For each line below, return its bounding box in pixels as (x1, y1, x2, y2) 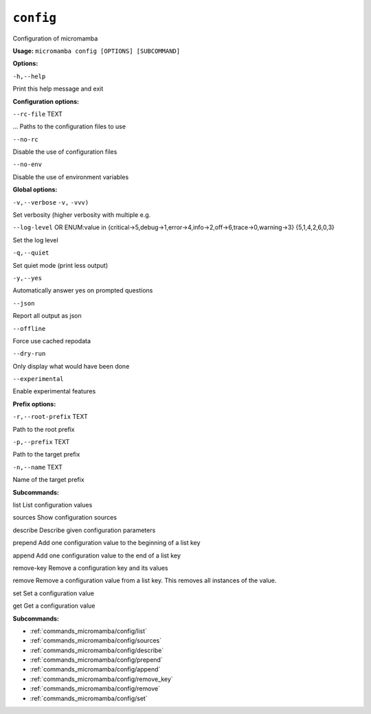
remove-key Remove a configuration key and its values (12, 564, 168, 572)
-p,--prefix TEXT (12, 438, 70, 446)
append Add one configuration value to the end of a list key (12, 551, 181, 560)
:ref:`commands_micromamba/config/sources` (30, 636, 161, 645)
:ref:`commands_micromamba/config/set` (30, 694, 148, 702)
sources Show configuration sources (12, 514, 117, 522)
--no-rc (12, 135, 39, 143)
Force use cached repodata (12, 336, 91, 345)
